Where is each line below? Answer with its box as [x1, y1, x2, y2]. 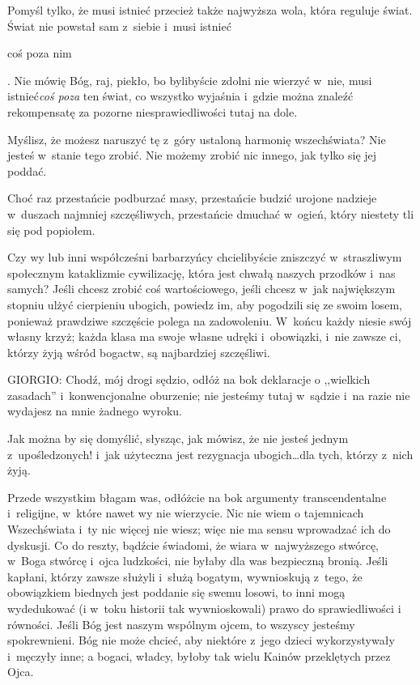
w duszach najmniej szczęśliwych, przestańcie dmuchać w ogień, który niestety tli [7, 205, 414, 222]
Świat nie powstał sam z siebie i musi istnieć [7, 17, 231, 34]
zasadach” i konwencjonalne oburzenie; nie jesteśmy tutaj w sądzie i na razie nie [7, 386, 410, 403]
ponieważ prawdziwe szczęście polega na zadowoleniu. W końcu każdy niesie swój [7, 312, 412, 329]
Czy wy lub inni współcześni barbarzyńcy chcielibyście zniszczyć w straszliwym [7, 249, 402, 266]
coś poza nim [7, 45, 72, 62]
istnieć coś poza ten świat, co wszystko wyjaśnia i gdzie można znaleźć [7, 87, 354, 104]
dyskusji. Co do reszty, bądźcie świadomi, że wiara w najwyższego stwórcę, [7, 536, 380, 553]
